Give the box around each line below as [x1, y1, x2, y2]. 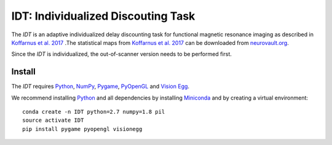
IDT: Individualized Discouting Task [11, 9, 196, 23]
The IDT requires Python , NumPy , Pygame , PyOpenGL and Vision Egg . [11, 83, 190, 90]
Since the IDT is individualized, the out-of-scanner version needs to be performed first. [11, 50, 232, 58]
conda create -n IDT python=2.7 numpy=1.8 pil [22, 108, 165, 116]
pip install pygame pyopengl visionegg [22, 125, 143, 132]
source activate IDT [22, 117, 84, 124]
